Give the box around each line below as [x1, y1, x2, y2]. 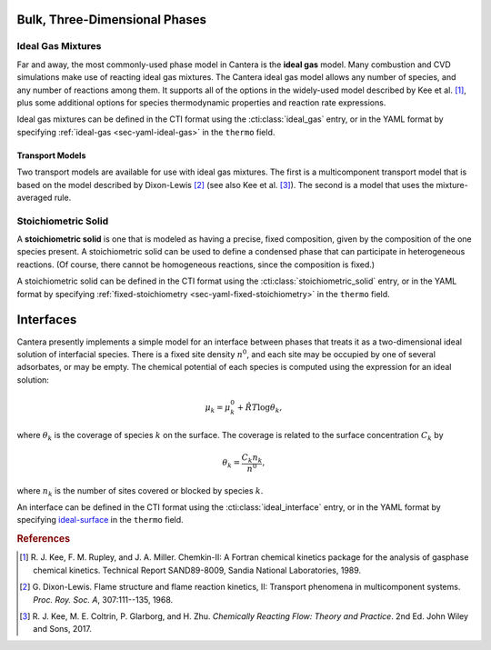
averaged [16, 192, 53, 203]
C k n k [241, 453, 263, 465]
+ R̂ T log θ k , [236, 402, 283, 415]
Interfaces [16, 312, 77, 327]
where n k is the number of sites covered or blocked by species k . [16, 485, 264, 498]
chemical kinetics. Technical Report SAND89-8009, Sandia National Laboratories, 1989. [33, 565, 362, 575]
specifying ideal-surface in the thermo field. [16, 515, 184, 525]
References [16, 533, 71, 545]
